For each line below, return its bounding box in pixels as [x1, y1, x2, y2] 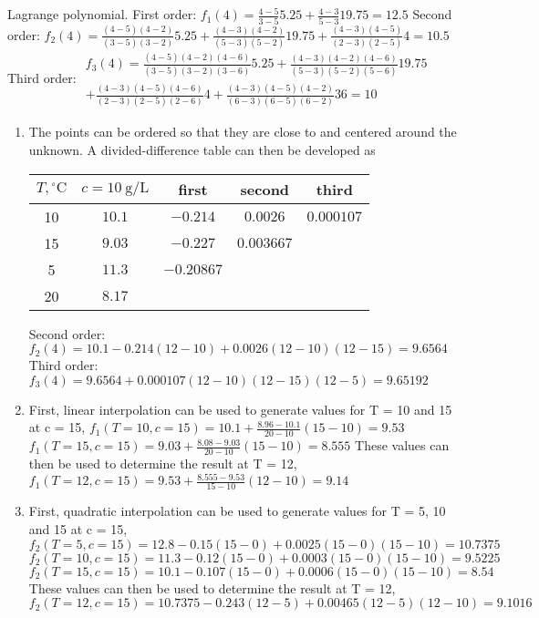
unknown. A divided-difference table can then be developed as [28, 140, 376, 160]
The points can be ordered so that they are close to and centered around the [28, 122, 457, 141]
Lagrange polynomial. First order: [7, 5, 197, 24]
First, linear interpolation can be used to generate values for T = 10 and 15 [28, 399, 452, 418]
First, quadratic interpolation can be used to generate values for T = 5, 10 [28, 501, 446, 520]
